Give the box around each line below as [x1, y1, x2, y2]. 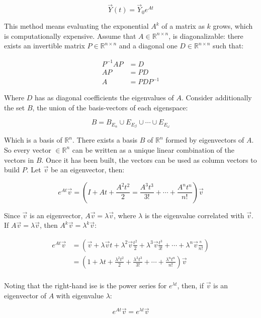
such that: [213, 40, 244, 51]
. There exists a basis [72, 135, 138, 145]
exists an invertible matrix [4, 40, 85, 51]
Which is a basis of [4, 135, 62, 145]
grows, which [213, 21, 253, 31]
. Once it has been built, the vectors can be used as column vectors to [41, 154, 257, 165]
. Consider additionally [181, 92, 252, 103]
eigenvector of [4, 290, 47, 300]
